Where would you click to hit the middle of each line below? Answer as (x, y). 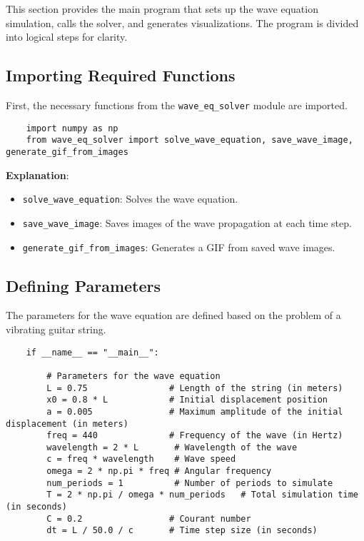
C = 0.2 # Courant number (149, 519)
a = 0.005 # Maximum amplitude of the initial (195, 411)
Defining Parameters (84, 285)
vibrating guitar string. (56, 329)
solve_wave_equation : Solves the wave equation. (130, 199)
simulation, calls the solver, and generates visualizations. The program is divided (182, 22)
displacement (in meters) (67, 424)
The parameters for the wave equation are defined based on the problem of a (173, 315)
